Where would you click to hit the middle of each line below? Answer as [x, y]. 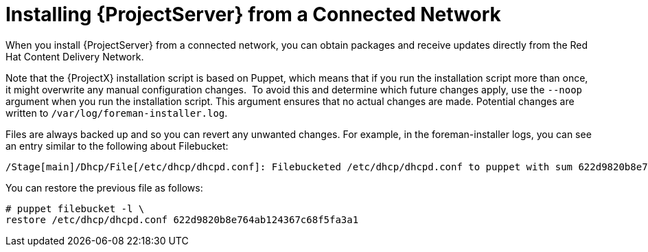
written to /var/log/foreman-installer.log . [117, 113]
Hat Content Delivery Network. [75, 56]
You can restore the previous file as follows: [104, 187]
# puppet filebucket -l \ [75, 208]
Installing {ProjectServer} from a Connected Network [253, 14]
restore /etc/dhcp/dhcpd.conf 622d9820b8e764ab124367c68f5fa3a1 [182, 219]
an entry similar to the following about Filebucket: [117, 146]
